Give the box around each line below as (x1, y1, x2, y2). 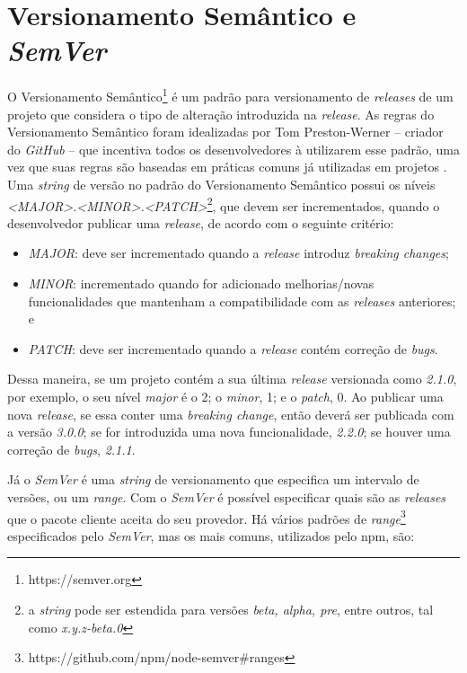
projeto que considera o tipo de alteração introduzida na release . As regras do (7, 104, 435, 123)
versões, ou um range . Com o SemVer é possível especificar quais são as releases (7, 487, 446, 506)
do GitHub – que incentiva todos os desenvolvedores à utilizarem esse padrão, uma (7, 139, 460, 158)
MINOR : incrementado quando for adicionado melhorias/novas (28, 273, 374, 292)
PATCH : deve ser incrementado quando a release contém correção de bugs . (28, 339, 438, 358)
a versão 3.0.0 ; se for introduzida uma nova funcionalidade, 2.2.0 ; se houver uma (7, 422, 451, 441)
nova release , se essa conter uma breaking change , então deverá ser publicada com (7, 404, 454, 423)
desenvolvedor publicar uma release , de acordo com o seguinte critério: (7, 213, 394, 232)
